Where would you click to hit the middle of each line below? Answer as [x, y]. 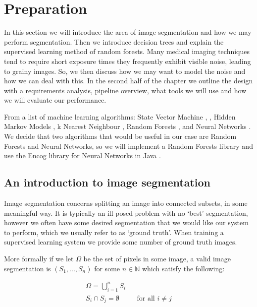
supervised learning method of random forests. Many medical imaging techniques [127, 51]
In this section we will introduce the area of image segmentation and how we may [128, 32]
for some [107, 268]
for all [146, 298]
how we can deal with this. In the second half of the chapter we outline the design [128, 81]
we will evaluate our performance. [55, 100]
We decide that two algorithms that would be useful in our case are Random [120, 136]
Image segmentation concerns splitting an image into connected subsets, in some [126, 203]
